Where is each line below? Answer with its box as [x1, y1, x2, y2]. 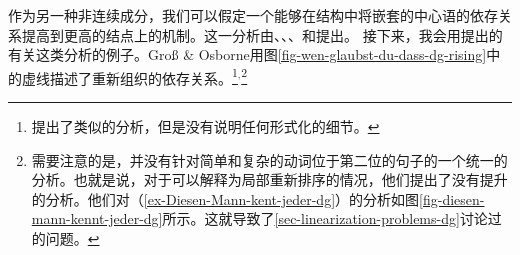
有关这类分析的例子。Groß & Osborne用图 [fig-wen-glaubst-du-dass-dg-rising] [8, 44, 487, 65]
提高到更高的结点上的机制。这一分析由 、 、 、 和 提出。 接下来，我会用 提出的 [21, 24, 503, 45]
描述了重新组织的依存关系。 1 [49, 64, 238, 88]
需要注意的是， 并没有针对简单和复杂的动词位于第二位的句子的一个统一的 [31, 149, 508, 170]
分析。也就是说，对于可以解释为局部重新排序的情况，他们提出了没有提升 [31, 169, 508, 190]
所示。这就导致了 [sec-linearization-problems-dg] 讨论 [162, 208, 488, 229]
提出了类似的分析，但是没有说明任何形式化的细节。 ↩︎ [31, 116, 380, 137]
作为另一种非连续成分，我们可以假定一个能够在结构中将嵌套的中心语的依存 [8, 5, 498, 25]
